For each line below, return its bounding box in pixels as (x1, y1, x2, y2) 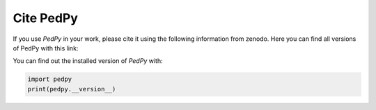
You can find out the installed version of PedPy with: (13, 57, 163, 65)
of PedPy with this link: (13, 44, 79, 52)
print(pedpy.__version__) (27, 85, 116, 93)
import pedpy (27, 75, 72, 83)
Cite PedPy (13, 10, 78, 26)
